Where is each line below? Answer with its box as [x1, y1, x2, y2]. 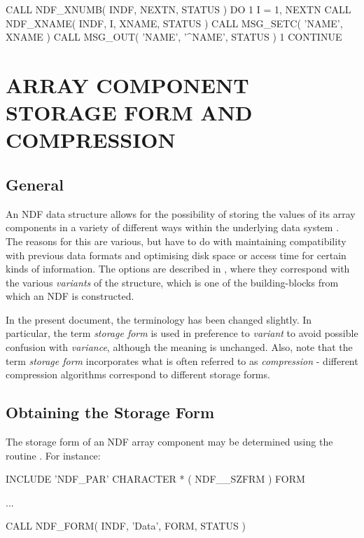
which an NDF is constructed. [6, 289, 134, 303]
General [6, 173, 64, 195]
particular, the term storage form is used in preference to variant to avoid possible [6, 326, 358, 340]
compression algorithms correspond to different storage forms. [6, 367, 270, 382]
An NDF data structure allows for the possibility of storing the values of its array [6, 206, 356, 221]
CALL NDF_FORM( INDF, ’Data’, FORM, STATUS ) [6, 518, 246, 533]
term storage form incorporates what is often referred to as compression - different [6, 353, 358, 368]
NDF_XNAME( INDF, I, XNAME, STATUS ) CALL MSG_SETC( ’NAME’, [6, 15, 343, 30]
